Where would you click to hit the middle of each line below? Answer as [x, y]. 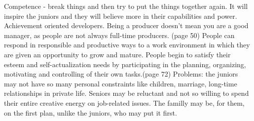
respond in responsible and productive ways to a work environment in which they [127, 45]
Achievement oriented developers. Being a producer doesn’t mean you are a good [126, 25]
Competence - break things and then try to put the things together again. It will [126, 6]
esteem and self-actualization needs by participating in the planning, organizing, [125, 64]
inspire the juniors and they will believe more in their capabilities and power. [121, 16]
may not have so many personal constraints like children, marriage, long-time [121, 83]
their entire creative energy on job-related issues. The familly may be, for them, [124, 102]
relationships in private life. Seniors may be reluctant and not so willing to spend [127, 93]
